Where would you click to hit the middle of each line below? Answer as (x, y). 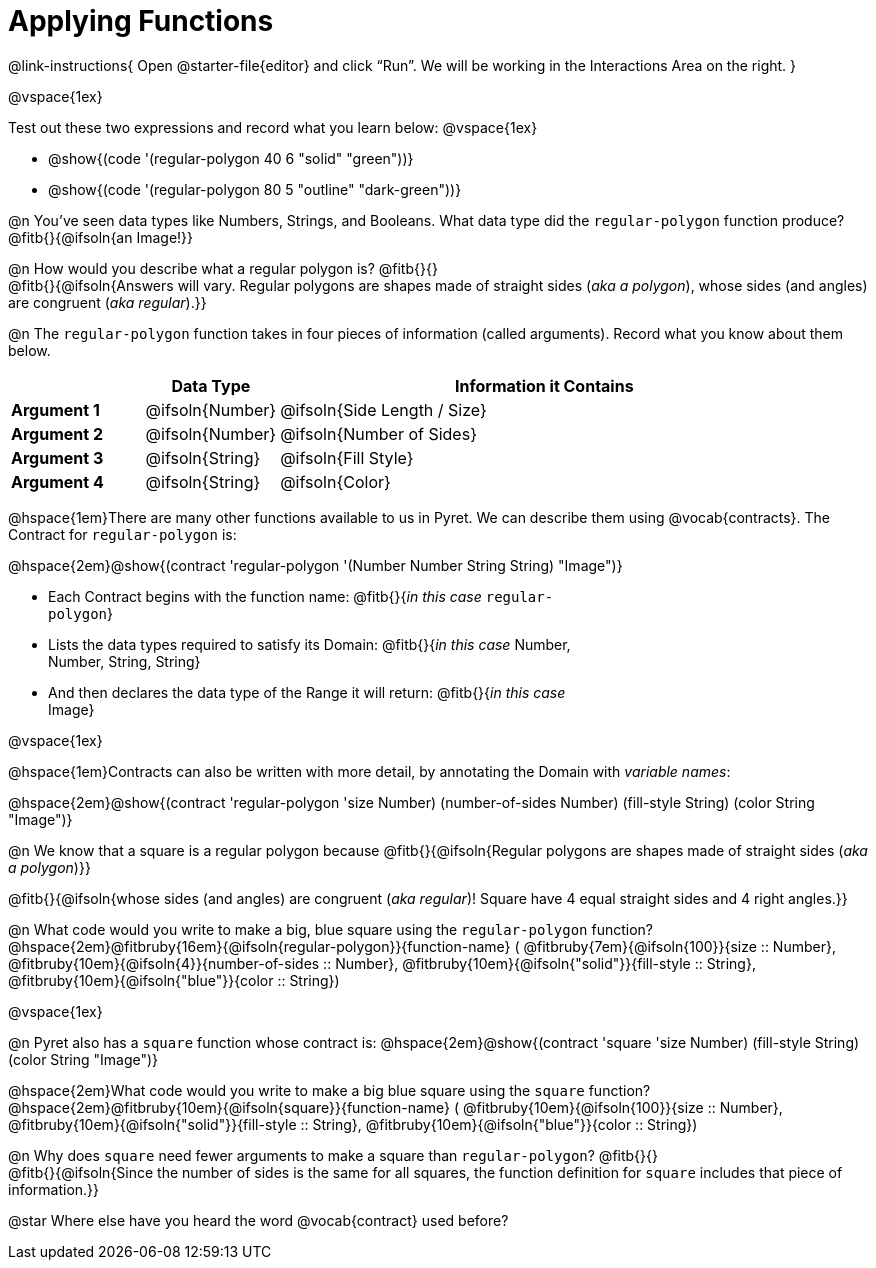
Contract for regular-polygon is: (122, 534)
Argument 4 (57, 481)
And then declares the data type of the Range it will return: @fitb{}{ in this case (307, 692)
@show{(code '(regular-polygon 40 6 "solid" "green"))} (231, 158)
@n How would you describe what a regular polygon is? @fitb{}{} (223, 268)
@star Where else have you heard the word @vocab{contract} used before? (258, 1220)
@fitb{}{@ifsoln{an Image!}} (101, 237)
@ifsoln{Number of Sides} (378, 433)
